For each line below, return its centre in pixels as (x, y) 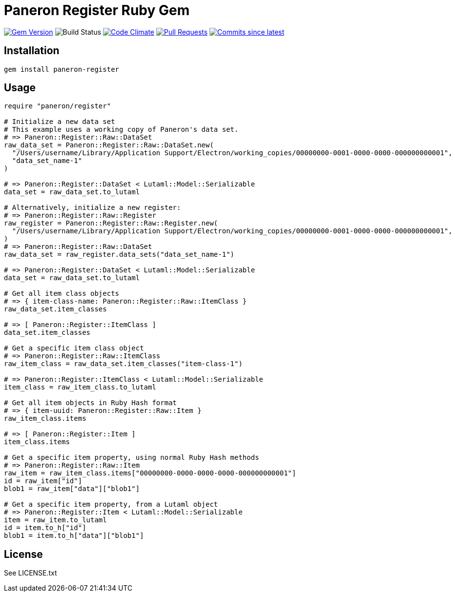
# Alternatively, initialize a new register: (93, 208)
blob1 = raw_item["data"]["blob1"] (72, 489)
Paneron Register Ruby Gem (97, 10)
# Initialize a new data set (60, 122)
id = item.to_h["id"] (45, 528)
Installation (32, 51)
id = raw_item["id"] (43, 481)
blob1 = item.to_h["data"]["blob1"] (74, 536)
